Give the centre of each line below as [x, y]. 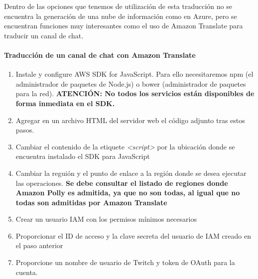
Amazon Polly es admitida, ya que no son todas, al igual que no [128, 193]
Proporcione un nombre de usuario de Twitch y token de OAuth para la [125, 262]
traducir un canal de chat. [44, 35]
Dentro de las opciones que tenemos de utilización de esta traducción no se [118, 6]
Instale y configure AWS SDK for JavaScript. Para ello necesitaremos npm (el [134, 74]
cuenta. [27, 272]
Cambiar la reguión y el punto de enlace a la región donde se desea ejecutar [131, 173]
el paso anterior [39, 245]
